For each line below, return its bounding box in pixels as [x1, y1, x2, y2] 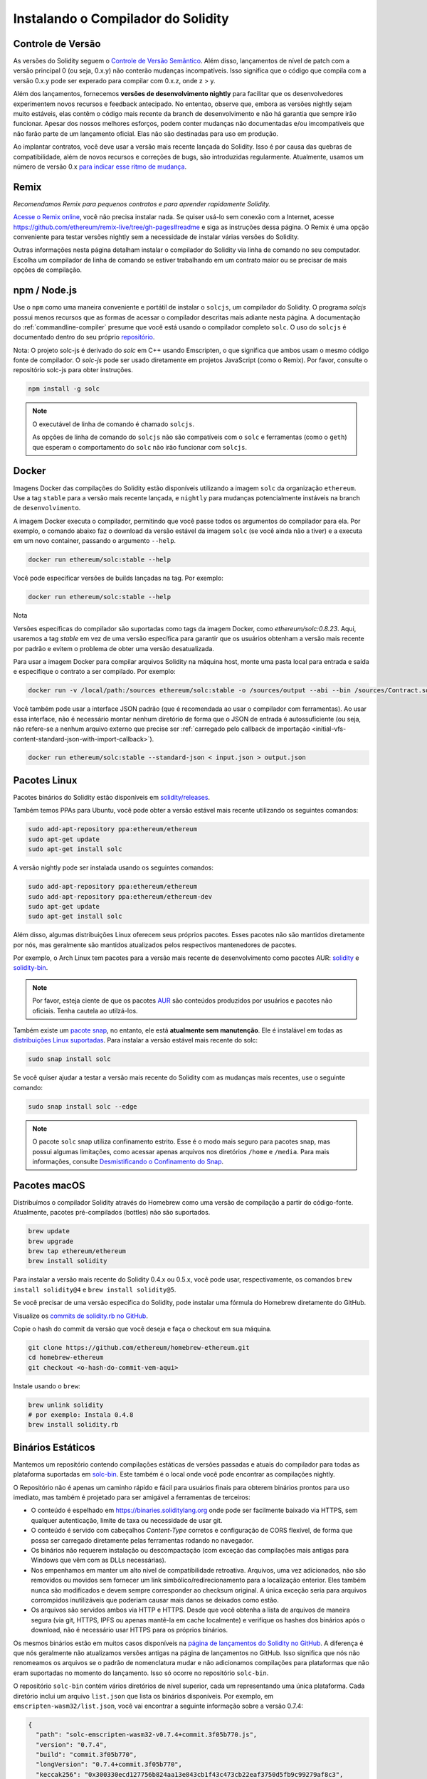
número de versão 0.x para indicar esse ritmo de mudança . [13, 162, 187, 171]
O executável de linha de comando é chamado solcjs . [32, 420, 195, 428]
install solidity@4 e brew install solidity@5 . [13, 1285, 176, 1294]
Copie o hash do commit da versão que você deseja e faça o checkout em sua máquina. [13, 1324, 272, 1333]
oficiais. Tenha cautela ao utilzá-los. [32, 1006, 138, 1015]
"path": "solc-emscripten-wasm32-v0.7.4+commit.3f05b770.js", [36, 1731, 258, 1739]
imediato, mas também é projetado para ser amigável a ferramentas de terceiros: [13, 1493, 251, 1501]
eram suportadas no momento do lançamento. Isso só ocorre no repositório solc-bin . [13, 1669, 269, 1677]
